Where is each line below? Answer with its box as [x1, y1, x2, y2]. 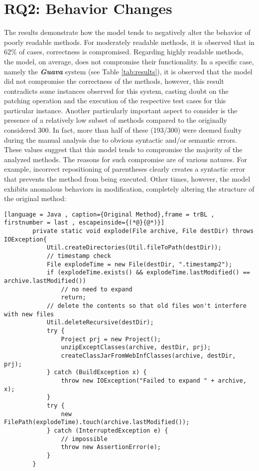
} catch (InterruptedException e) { [46, 427, 168, 434]
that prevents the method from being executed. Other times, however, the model [4, 174, 251, 184]
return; [61, 294, 86, 301]
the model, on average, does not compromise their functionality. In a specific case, [4, 56, 254, 66]
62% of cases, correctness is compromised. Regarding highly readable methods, [4, 46, 244, 57]
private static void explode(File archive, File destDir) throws [32, 228, 254, 235]
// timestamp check [46, 252, 111, 260]
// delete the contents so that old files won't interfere [46, 302, 247, 310]
